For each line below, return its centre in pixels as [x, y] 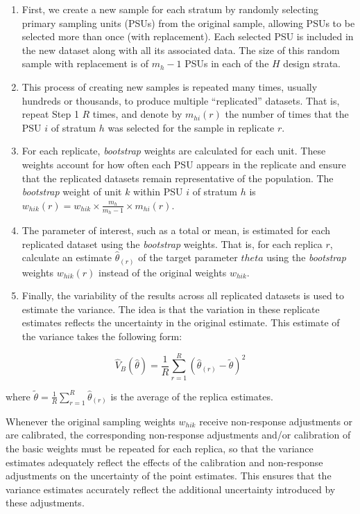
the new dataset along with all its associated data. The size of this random [181, 50]
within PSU [158, 192]
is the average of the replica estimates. [192, 396]
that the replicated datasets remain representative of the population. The [178, 178]
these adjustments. [45, 503]
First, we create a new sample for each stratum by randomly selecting [170, 9]
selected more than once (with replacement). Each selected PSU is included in [188, 36]
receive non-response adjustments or [276, 421]
